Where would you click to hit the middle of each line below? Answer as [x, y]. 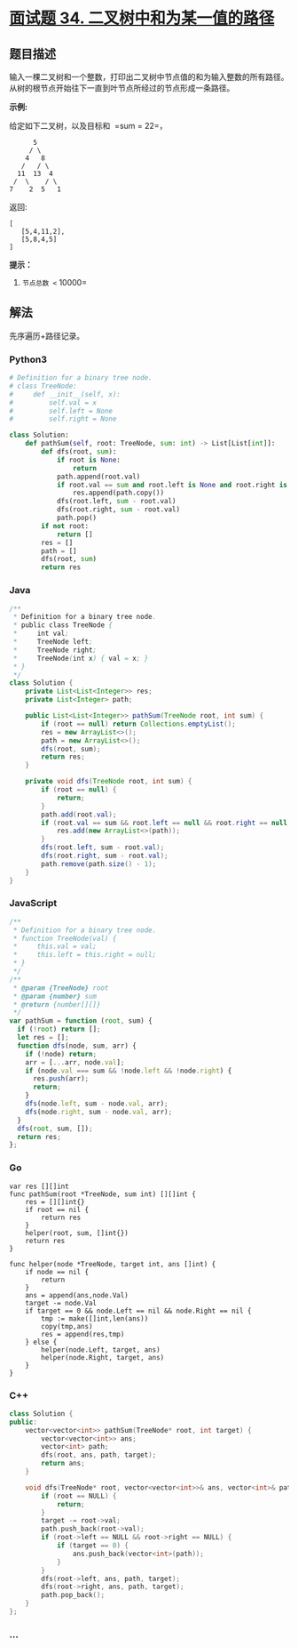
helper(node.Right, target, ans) [103, 1357]
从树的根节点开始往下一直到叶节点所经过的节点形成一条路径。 [122, 88]
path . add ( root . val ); [79, 815]
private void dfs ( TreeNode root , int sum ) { [109, 782]
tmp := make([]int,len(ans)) [95, 1318]
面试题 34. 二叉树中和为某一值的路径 [142, 18]
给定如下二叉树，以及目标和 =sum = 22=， [88, 126]
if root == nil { [57, 1209]
